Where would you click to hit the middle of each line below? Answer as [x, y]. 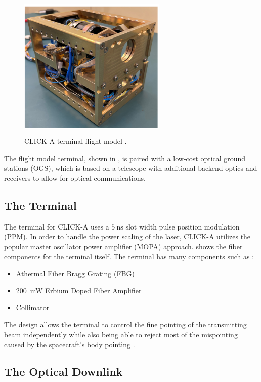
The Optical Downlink [63, 372]
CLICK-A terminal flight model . [76, 141]
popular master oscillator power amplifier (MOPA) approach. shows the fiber [123, 246]
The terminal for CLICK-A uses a [57, 226]
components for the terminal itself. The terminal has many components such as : [129, 256]
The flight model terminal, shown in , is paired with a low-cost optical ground [125, 158]
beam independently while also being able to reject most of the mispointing [121, 334]
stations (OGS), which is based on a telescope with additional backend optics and [131, 168]
